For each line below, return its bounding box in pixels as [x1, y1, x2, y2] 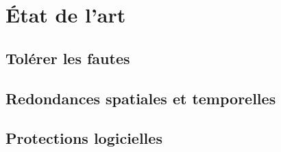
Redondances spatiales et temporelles [5, 87, 276, 108]
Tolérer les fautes [5, 47, 130, 68]
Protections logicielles [5, 127, 162, 149]
